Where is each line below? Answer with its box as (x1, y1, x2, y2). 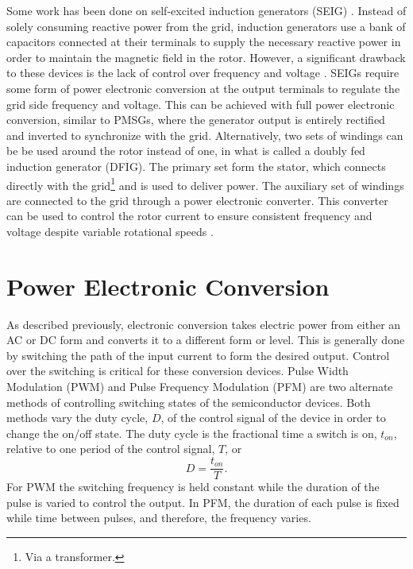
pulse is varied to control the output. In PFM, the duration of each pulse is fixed (6, 494, 399, 510)
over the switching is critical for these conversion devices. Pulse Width (6, 362, 349, 379)
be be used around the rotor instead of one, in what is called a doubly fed (6, 142, 365, 159)
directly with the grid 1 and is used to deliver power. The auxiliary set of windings (6, 174, 404, 193)
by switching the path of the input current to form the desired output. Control (6, 346, 390, 363)
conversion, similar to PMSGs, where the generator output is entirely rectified (6, 111, 385, 128)
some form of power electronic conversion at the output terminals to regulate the (6, 79, 400, 96)
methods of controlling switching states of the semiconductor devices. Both (6, 393, 371, 410)
